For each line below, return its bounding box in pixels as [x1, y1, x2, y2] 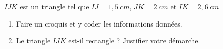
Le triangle [16, 35, 51, 46]
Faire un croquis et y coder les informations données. [16, 18, 183, 29]
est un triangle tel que [19, 1, 89, 11]
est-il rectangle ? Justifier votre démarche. [68, 35, 200, 46]
